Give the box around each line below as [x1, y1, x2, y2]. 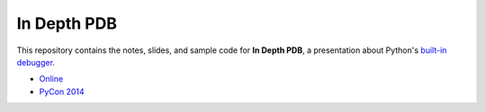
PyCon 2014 [39, 86, 85, 97]
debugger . [16, 56, 56, 67]
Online [39, 73, 64, 84]
